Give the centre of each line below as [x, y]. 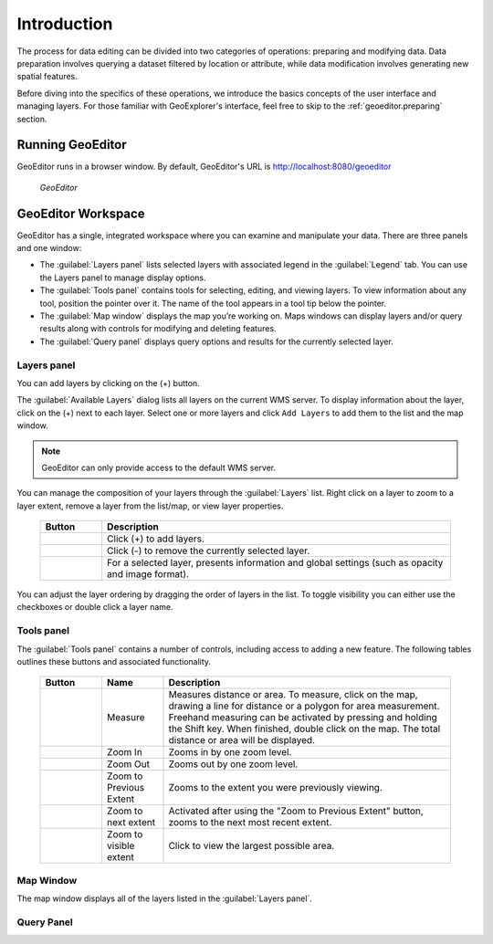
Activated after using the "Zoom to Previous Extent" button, [296, 811]
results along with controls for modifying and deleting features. [158, 329]
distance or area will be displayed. [241, 740]
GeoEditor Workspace [81, 213]
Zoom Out [128, 764]
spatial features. [47, 77]
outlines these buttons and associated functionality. [114, 662]
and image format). [147, 574]
